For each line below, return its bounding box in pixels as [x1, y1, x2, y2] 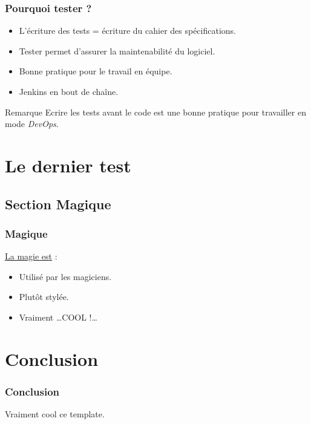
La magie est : [5, 250, 57, 263]
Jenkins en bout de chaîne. [19, 85, 119, 97]
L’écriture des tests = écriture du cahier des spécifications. [19, 24, 236, 37]
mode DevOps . [5, 117, 59, 130]
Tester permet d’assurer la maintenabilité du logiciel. [19, 44, 215, 57]
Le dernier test [5, 152, 131, 177]
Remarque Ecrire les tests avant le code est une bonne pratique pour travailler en [5, 105, 306, 118]
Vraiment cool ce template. [5, 408, 105, 420]
